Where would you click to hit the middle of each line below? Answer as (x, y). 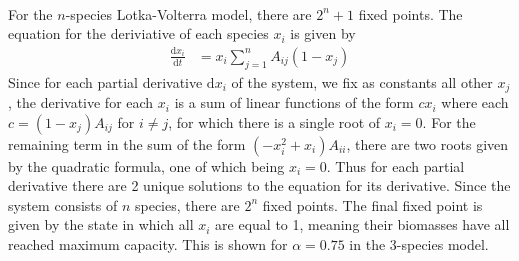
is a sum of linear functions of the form (294, 102)
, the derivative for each (81, 102)
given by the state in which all (101, 224)
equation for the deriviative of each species (138, 33)
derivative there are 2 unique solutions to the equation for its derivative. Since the (259, 185)
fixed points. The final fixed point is (372, 204)
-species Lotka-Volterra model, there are (188, 13)
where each (475, 102)
